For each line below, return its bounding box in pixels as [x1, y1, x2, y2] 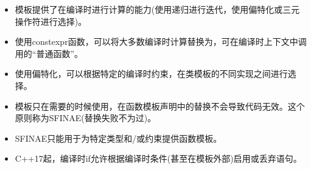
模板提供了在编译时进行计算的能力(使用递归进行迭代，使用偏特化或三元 [15, 3, 300, 15]
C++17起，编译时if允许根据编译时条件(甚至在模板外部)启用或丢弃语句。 [15, 152, 302, 165]
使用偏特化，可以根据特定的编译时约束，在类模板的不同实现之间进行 [15, 67, 288, 80]
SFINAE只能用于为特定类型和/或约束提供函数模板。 [15, 131, 222, 144]
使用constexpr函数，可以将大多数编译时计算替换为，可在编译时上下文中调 [15, 35, 307, 48]
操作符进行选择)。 [15, 15, 87, 27]
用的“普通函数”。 [15, 47, 83, 59]
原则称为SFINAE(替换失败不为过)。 [15, 111, 156, 124]
